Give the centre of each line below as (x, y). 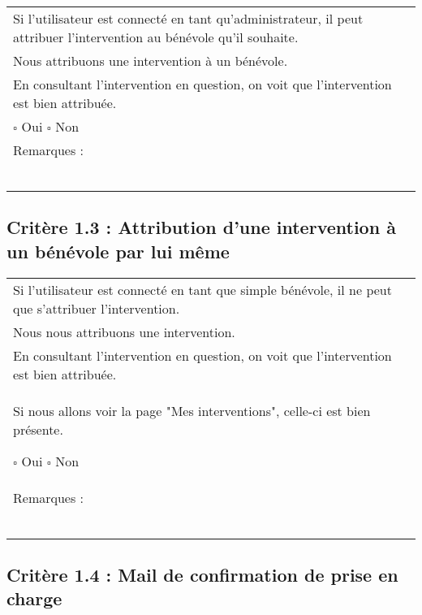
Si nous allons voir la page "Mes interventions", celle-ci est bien (192, 410)
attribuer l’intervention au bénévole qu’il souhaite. (156, 37)
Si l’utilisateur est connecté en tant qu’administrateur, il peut (188, 18)
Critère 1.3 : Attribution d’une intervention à (201, 227)
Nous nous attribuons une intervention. (124, 331)
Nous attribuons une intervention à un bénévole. (151, 61)
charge (34, 598)
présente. (38, 429)
